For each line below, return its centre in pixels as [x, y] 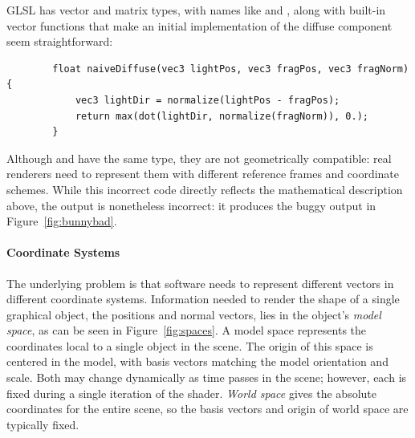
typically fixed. [43, 424]
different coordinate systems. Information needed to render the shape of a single [203, 299]
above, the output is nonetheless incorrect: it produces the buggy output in [191, 205]
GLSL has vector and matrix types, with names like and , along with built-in [196, 10]
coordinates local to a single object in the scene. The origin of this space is [190, 345]
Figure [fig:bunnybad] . [62, 221]
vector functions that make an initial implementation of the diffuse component [199, 25]
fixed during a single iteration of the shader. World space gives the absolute [191, 393]
